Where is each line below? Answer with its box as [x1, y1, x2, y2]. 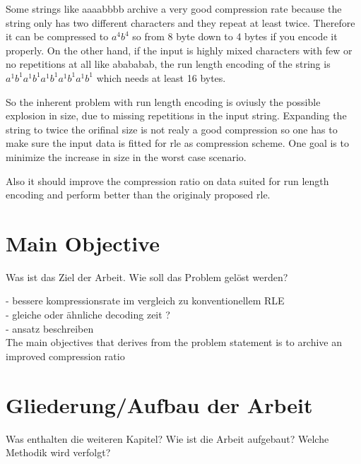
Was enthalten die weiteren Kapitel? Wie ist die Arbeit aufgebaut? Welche [6, 431, 329, 446]
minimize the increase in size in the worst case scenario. [6, 149, 247, 164]
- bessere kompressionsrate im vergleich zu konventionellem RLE [6, 293, 285, 308]
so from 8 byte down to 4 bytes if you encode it [132, 29, 338, 44]
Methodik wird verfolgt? [6, 445, 111, 460]
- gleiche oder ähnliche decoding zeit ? [6, 307, 170, 322]
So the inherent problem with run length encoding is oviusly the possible [6, 94, 321, 109]
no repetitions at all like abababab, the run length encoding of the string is [6, 56, 331, 71]
